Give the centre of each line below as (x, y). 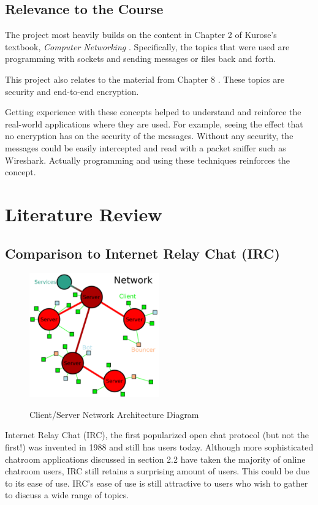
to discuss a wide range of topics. (67, 495)
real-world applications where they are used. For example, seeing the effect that (154, 123)
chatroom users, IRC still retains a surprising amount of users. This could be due (157, 471)
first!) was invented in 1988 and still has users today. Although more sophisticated (159, 446)
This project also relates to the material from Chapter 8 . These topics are (145, 79)
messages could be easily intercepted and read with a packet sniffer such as (146, 147)
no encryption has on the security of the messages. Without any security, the (149, 136)
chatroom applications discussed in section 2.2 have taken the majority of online (155, 459)
